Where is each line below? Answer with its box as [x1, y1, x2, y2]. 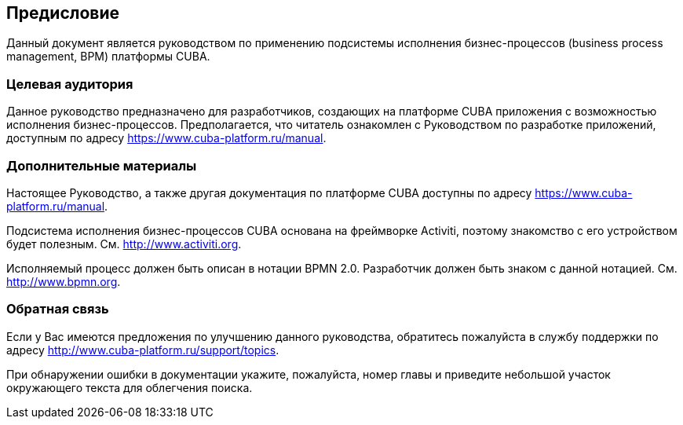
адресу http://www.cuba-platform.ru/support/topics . [6, 343, 279, 357]
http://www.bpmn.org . [6, 274, 121, 288]
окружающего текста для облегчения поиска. [6, 380, 253, 394]
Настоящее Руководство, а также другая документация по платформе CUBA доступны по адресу [6, 185, 532, 200]
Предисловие [6, 3, 119, 23]
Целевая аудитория [6, 75, 133, 92]
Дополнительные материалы [6, 157, 197, 174]
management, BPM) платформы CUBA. [6, 49, 210, 64]
